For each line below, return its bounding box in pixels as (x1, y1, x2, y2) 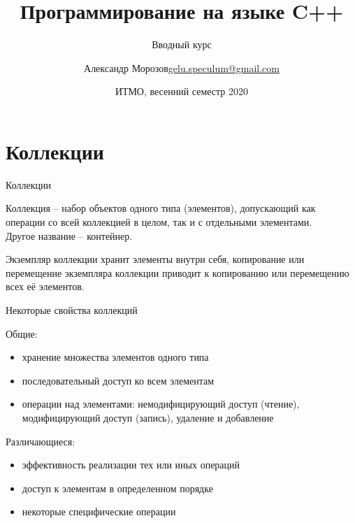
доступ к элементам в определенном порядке (22, 480, 213, 495)
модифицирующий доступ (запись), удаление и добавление (22, 410, 274, 424)
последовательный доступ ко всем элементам (22, 373, 215, 387)
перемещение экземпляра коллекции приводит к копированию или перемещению (6, 265, 349, 280)
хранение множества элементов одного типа (22, 350, 209, 364)
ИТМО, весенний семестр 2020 (115, 84, 249, 99)
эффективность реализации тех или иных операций (22, 457, 240, 472)
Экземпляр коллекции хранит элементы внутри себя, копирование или (6, 252, 305, 266)
